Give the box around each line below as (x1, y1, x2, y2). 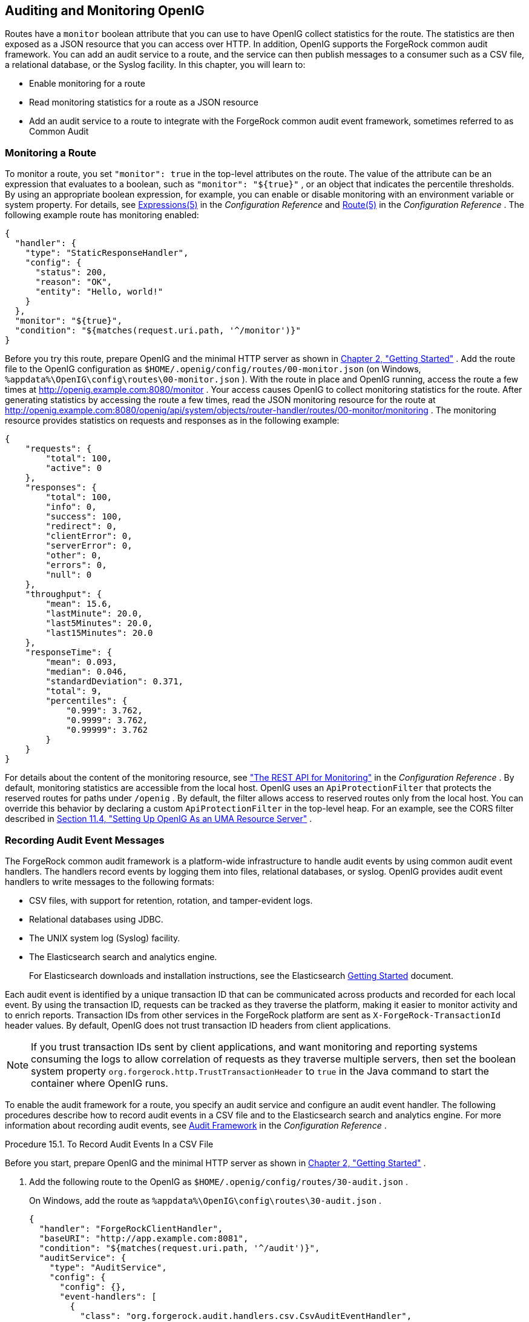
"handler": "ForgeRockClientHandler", (39, 1223, 223, 1234)
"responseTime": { (25, 647, 113, 658)
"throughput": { (25, 589, 102, 599)
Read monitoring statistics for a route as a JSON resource (29, 97, 258, 108)
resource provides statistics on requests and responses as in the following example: (5, 415, 340, 426)
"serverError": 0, (45, 541, 133, 551)
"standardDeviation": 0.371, (45, 676, 184, 687)
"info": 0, (45, 502, 97, 512)
